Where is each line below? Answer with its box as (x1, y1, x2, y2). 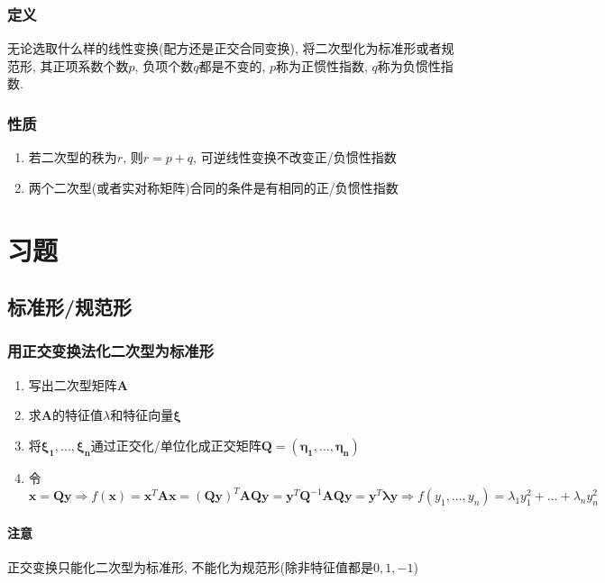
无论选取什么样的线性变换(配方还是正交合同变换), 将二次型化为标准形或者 (7, 39, 442, 58)
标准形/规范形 (7, 293, 133, 321)
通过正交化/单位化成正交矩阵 (90, 435, 261, 454)
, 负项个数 (134, 56, 194, 75)
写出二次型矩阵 (28, 375, 117, 394)
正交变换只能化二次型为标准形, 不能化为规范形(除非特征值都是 (7, 557, 373, 576)
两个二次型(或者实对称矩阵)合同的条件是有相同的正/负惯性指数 (28, 178, 399, 196)
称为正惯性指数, (276, 56, 368, 75)
